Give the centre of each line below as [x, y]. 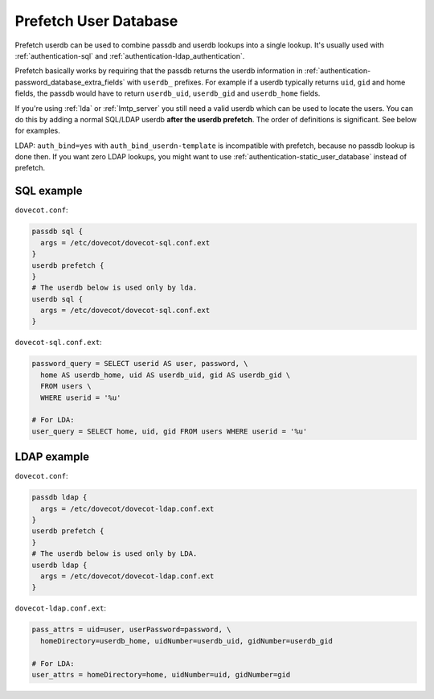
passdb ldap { [59, 498]
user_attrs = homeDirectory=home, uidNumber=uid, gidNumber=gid [161, 674]
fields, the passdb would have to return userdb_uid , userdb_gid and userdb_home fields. [168, 93]
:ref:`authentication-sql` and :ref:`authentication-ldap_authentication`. [130, 56]
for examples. [37, 131]
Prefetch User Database [96, 21]
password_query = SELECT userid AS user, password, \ [140, 364]
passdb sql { [57, 232]
